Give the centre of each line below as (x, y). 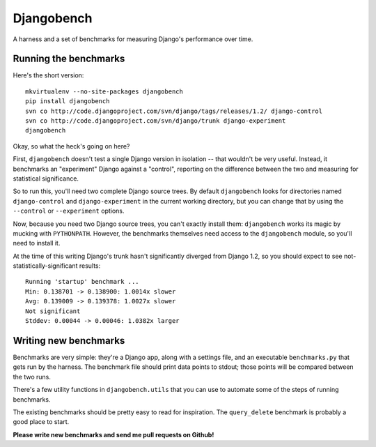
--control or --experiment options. (69, 211)
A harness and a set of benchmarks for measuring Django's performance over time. (133, 39)
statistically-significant (45, 266)
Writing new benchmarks (69, 341)
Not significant (53, 311)
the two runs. (32, 377)
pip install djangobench (68, 101)
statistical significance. (46, 179)
